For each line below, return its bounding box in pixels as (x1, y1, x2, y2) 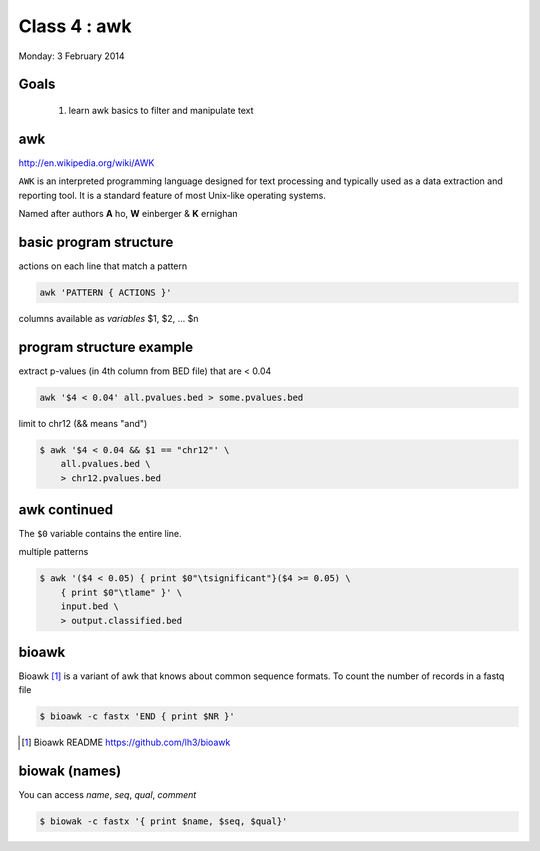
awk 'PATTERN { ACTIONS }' (39, 286, 172, 298)
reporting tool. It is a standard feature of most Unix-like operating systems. (18, 189, 327, 201)
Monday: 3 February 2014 (18, 50, 125, 62)
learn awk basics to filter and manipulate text (68, 104, 254, 116)
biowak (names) (18, 763, 122, 780)
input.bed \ (60, 601, 120, 612)
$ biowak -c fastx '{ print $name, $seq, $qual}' (39, 816, 288, 827)
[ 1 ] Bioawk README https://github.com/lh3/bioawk (21, 736, 231, 749)
